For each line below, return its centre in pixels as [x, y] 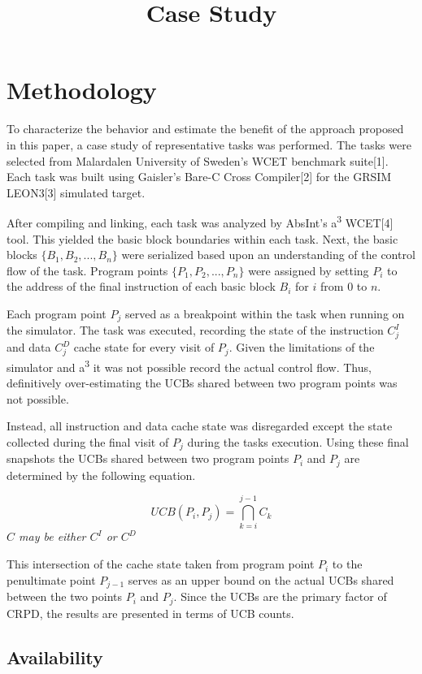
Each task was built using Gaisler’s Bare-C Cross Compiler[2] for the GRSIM [199, 177]
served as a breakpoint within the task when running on [265, 313]
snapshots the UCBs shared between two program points [148, 458]
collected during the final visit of [88, 441]
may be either [52, 536]
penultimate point [51, 579]
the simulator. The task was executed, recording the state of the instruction [195, 330]
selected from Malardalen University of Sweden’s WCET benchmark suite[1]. [198, 160]
